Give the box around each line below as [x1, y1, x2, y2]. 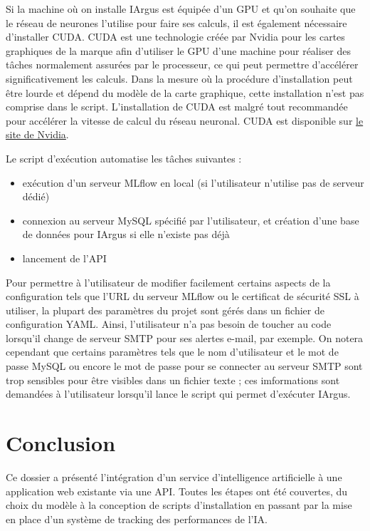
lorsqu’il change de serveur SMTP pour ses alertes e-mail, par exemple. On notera [6, 330, 364, 345]
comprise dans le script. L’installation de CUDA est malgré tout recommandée [6, 99, 348, 114]
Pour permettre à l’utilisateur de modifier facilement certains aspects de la [6, 274, 331, 289]
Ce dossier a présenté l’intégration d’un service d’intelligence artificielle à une [6, 469, 342, 484]
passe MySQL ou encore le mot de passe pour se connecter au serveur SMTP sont [6, 359, 363, 373]
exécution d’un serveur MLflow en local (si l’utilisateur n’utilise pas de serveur [22, 175, 364, 190]
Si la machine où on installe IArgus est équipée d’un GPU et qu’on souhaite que [6, 1, 356, 16]
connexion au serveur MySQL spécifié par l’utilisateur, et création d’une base [22, 212, 359, 227]
